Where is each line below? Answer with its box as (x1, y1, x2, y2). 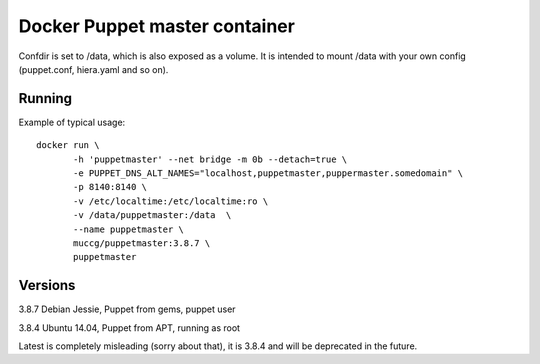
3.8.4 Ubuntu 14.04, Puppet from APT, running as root (18, 321, 240, 334)
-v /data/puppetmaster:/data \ (73, 210, 232, 221)
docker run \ (36, 140, 100, 151)
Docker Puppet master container (18, 15, 295, 37)
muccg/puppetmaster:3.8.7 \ (73, 237, 211, 249)
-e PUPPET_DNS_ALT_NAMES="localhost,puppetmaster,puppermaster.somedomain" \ (73, 168, 464, 179)
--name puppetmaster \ (73, 223, 185, 235)
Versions (18, 277, 76, 294)
